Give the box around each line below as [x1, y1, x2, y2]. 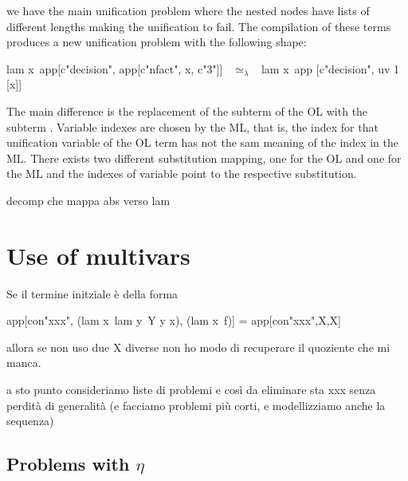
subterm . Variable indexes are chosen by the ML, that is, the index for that [6, 118, 379, 135]
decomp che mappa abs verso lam [6, 191, 171, 208]
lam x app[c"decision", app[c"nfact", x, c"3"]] [6, 60, 223, 77]
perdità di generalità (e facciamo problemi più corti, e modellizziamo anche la [6, 396, 386, 413]
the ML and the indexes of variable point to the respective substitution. [6, 165, 357, 182]
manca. [6, 354, 41, 371]
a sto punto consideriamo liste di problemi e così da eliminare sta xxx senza [6, 381, 376, 398]
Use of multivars [6, 239, 190, 271]
